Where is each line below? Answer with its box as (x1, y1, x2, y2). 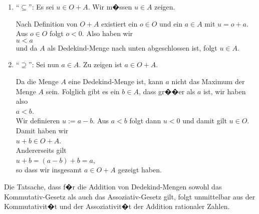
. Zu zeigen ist (79, 59, 122, 70)
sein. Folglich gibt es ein (46, 86, 120, 96)
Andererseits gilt (16, 145, 67, 155)
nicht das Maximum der (171, 76, 245, 86)
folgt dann (129, 115, 161, 126)
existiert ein (101, 18, 138, 29)
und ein (159, 18, 183, 29)
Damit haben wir (16, 125, 69, 135)
